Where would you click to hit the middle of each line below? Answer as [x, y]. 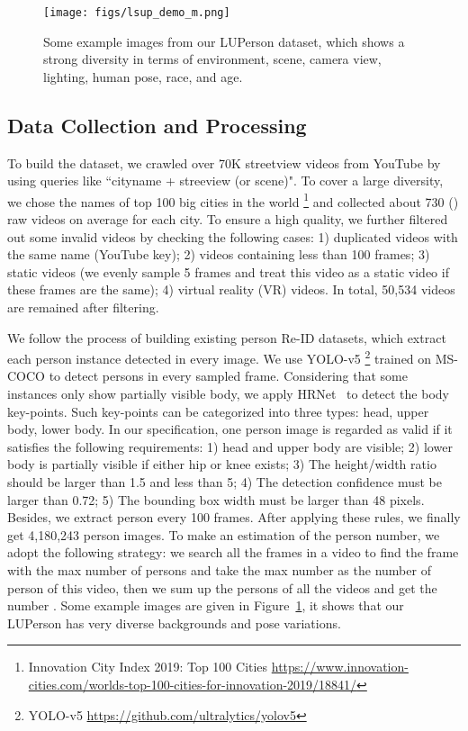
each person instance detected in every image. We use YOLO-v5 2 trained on [220, 357]
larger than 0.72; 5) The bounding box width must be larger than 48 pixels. [216, 499]
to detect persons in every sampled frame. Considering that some [229, 376]
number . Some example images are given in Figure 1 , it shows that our [206, 605]
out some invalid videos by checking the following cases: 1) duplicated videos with [233, 236]
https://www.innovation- [340, 667]
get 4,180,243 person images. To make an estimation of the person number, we [224, 534]
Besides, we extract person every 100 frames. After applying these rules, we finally [234, 517]
